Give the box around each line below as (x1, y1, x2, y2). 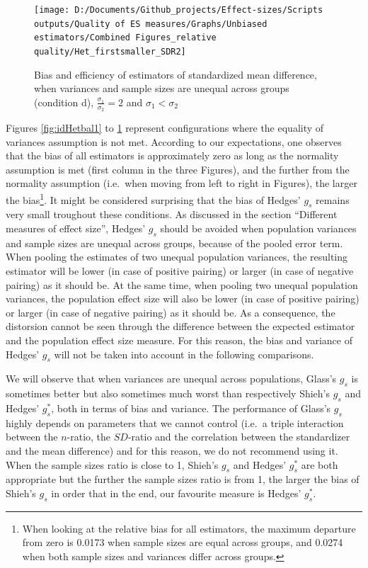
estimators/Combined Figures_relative (34, 33, 217, 43)
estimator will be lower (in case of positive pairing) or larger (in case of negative (6, 263, 354, 278)
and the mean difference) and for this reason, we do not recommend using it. (6, 443, 338, 458)
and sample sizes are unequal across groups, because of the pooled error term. (6, 235, 343, 250)
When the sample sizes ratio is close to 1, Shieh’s (6, 457, 219, 472)
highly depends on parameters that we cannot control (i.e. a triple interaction (6, 415, 344, 430)
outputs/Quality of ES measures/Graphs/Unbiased (34, 18, 268, 29)
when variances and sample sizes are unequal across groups (34, 81, 289, 96)
